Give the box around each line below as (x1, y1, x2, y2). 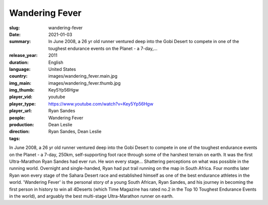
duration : (9, 59, 29, 65)
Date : (9, 31, 21, 37)
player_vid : (9, 94, 32, 100)
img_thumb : (9, 87, 35, 93)
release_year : (9, 52, 38, 58)
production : (9, 122, 34, 128)
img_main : (9, 80, 32, 86)
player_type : (9, 101, 36, 106)
